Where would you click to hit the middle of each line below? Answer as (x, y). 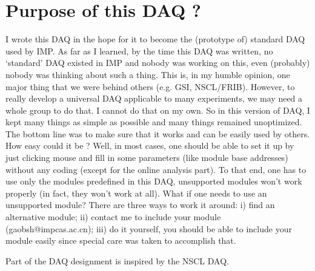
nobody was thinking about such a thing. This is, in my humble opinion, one (148, 74)
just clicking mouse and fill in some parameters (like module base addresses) (147, 158)
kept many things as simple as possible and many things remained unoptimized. (154, 122)
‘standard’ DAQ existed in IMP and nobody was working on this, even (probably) (158, 63)
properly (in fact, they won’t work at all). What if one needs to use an (136, 193)
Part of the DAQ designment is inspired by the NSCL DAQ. (117, 260)
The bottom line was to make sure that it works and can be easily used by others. (158, 133)
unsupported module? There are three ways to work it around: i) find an (140, 205)
